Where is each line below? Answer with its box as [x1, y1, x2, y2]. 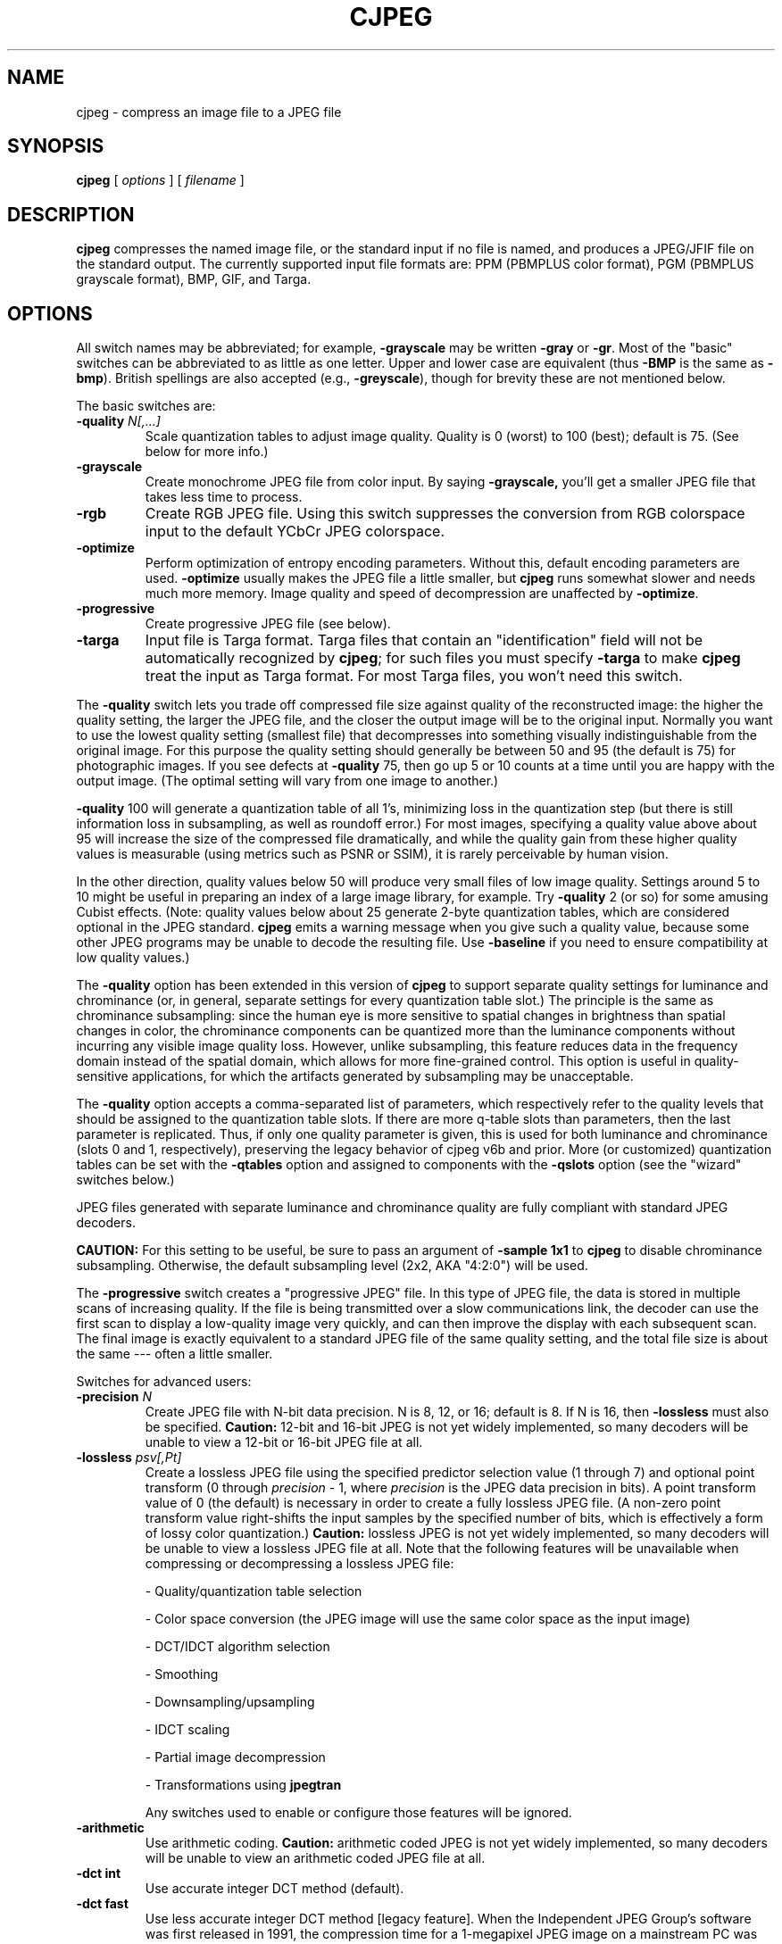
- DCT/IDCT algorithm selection [145, 1639, 330, 1655]
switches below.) [76, 1172, 175, 1188]
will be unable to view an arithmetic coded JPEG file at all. [145, 1850, 486, 1866]
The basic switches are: [76, 398, 216, 414]
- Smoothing [145, 1666, 219, 1682]
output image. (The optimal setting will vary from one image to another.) [76, 773, 499, 789]
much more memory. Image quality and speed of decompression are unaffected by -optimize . [145, 586, 699, 602]
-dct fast [76, 1896, 129, 1912]
